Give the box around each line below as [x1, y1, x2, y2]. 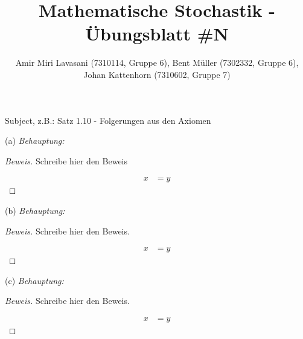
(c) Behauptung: [5, 274, 64, 286]
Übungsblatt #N [85, 21, 229, 46]
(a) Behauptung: [5, 134, 65, 147]
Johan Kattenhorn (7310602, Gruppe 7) [83, 68, 231, 80]
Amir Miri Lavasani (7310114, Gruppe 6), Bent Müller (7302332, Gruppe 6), [15, 56, 299, 69]
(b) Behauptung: [5, 204, 65, 216]
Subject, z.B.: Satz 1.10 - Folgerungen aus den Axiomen [5, 114, 211, 126]
